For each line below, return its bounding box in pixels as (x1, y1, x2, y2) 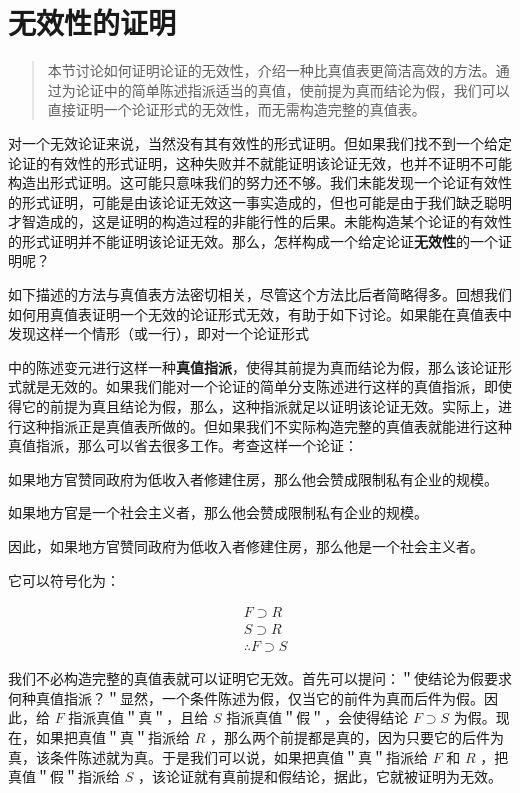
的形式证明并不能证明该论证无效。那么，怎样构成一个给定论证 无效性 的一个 (8, 230, 498, 251)
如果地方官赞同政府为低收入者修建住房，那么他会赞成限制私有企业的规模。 (8, 468, 498, 489)
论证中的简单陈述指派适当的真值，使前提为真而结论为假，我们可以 (75, 79, 510, 100)
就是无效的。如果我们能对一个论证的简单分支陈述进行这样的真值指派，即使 (21, 376, 512, 397)
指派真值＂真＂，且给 (68, 707, 209, 728)
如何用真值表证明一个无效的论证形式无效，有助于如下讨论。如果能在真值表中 (8, 303, 512, 324)
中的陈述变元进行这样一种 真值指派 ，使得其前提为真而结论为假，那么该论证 (8, 356, 498, 377)
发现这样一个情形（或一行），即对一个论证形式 (8, 323, 309, 344)
